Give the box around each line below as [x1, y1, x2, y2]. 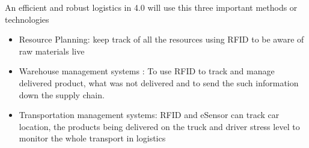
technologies [5, 13, 49, 25]
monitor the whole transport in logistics [19, 132, 166, 144]
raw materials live [19, 44, 85, 57]
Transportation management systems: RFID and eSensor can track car [19, 108, 280, 121]
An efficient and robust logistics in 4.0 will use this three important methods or [5, 1, 298, 13]
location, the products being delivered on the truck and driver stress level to [19, 120, 300, 132]
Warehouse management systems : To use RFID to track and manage [19, 65, 275, 77]
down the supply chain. [19, 88, 105, 101]
